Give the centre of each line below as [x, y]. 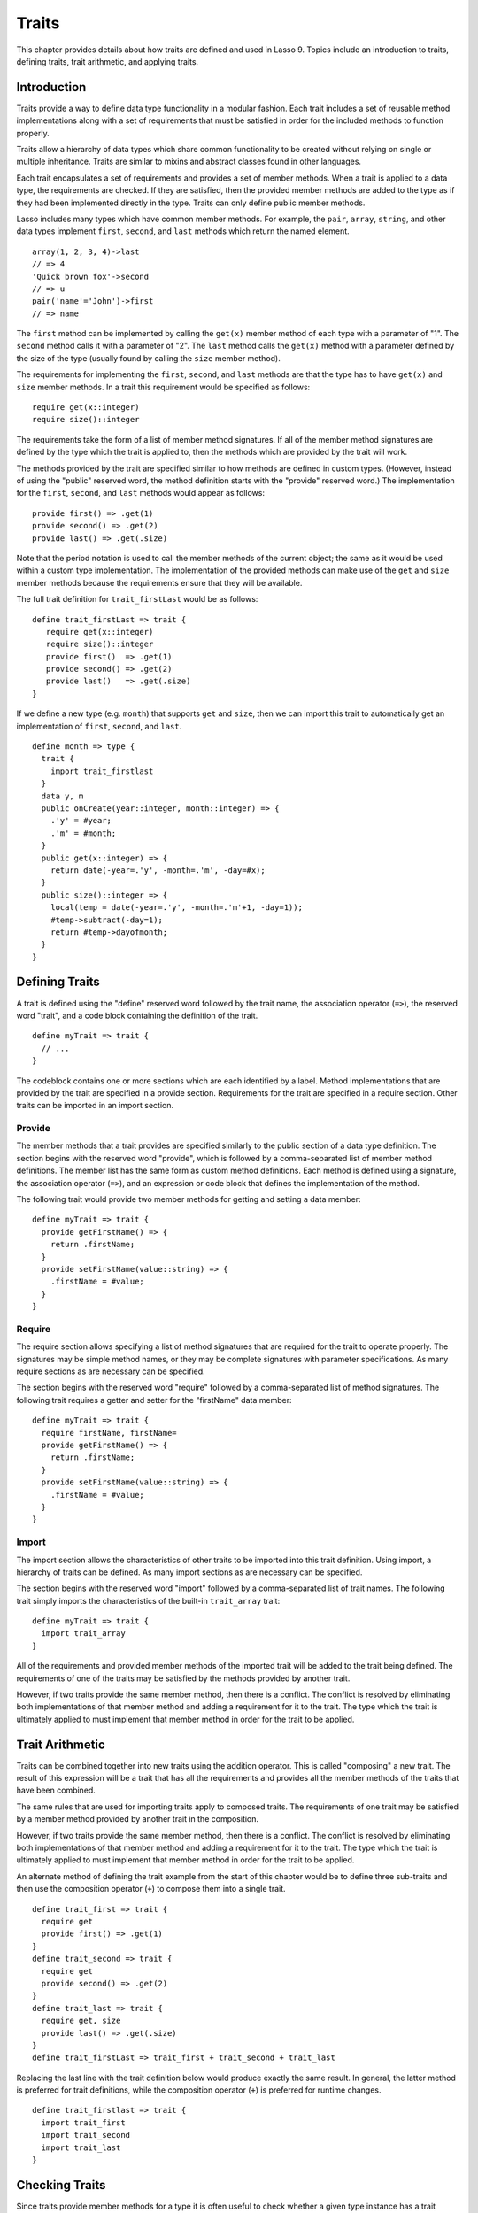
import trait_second [86, 2135]
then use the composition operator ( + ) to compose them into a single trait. [151, 1889]
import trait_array [83, 1634]
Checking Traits [61, 2185]
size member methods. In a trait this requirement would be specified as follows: [163, 387]
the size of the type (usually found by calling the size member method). [148, 358]
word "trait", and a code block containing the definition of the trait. [137, 1015]
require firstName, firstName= [109, 1433]
